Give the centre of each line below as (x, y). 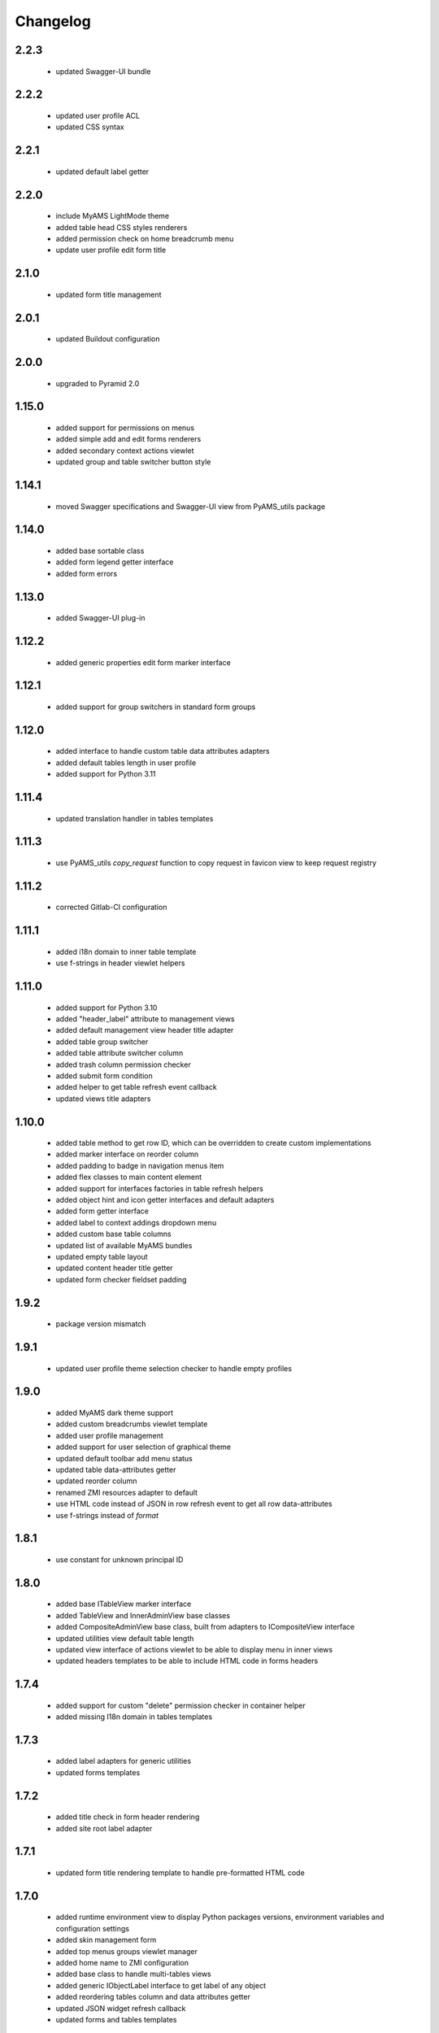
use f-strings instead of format (107, 1515)
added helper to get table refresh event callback (136, 1087)
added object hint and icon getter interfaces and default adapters (165, 1200)
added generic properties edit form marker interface (143, 662)
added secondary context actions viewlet (125, 451)
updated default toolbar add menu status (124, 1458)
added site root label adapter (104, 1828)
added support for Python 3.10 (106, 1008)
